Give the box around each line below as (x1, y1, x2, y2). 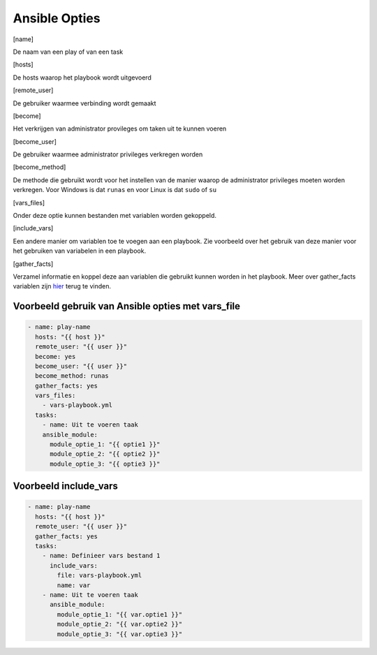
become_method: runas (35, 372, 110, 380)
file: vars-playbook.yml (57, 571, 142, 580)
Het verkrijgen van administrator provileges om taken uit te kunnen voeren (13, 124, 227, 133)
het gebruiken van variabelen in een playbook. (13, 246, 147, 255)
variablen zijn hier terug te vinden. (13, 282, 112, 290)
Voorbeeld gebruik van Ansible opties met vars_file (13, 300, 241, 312)
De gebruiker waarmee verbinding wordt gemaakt (13, 98, 156, 108)
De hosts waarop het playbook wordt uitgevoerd (13, 73, 151, 82)
